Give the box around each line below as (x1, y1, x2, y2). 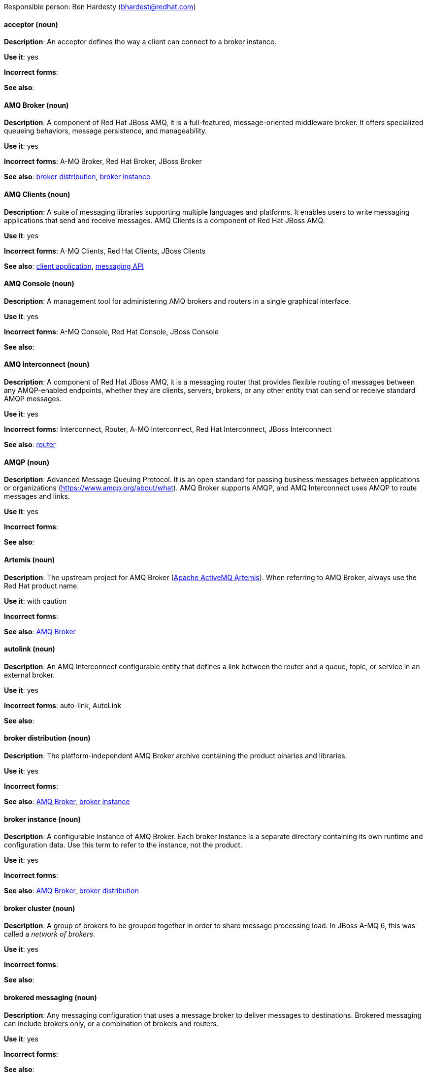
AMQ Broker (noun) (4, 100, 69, 109)
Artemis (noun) (4, 555, 55, 564)
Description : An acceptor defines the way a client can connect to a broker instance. (4, 37, 277, 46)
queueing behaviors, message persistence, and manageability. (4, 127, 207, 135)
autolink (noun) (4, 645, 55, 653)
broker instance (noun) (4, 814, 81, 823)
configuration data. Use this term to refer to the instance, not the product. (4, 841, 242, 849)
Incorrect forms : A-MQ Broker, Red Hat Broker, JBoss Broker (4, 157, 202, 166)
